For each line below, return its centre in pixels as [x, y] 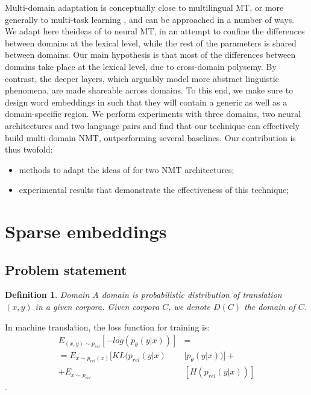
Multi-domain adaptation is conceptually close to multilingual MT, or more [144, 7]
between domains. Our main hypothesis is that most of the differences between [150, 55]
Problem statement [66, 269]
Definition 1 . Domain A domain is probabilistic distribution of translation [143, 295]
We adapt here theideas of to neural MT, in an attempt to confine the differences [155, 31]
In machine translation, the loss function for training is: [108, 327]
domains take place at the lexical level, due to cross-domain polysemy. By [141, 66]
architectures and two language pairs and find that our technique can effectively [152, 125]
